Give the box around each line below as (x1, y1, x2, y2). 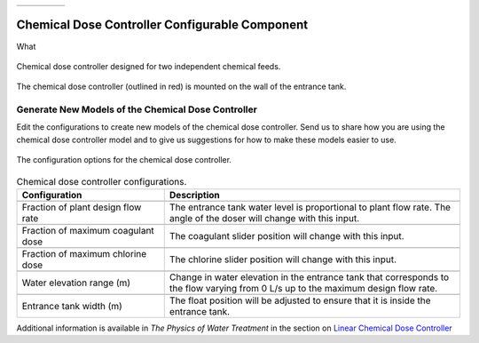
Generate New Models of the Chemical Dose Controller (16, 103, 257, 116)
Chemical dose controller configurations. (16, 175, 187, 187)
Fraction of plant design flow (21, 201, 142, 213)
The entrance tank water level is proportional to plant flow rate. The (169, 201, 452, 213)
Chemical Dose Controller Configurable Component (16, 18, 309, 33)
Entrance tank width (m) (21, 299, 123, 312)
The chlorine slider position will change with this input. (169, 253, 397, 266)
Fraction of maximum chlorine (21, 247, 147, 259)
